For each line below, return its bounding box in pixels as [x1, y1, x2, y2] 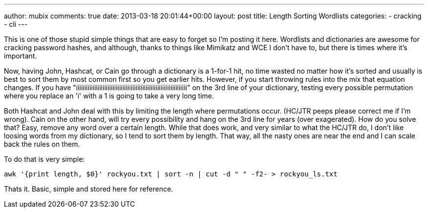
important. [4, 52, 37, 60]
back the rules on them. [4, 140, 80, 148]
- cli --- [4, 20, 28, 28]
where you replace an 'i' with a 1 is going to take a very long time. [4, 92, 214, 100]
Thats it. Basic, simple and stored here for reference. [4, 185, 173, 193]
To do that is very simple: [4, 155, 85, 163]
